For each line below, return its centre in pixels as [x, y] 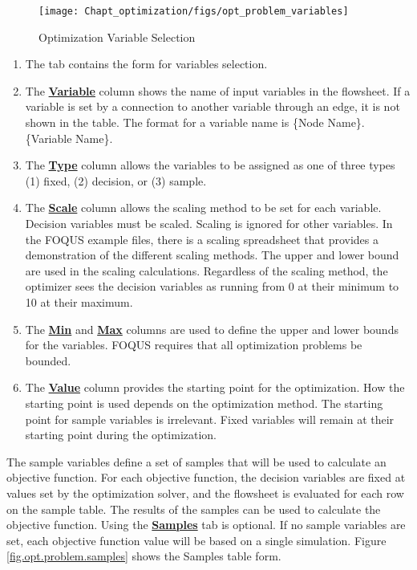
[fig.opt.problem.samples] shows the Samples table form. [144, 556]
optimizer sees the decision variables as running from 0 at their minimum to [212, 286]
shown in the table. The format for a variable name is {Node [174, 122]
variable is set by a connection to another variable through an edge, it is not [213, 106]
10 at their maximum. [79, 301]
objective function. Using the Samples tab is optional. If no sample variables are [206, 525]
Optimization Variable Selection [117, 37]
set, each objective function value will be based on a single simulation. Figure [196, 540]
